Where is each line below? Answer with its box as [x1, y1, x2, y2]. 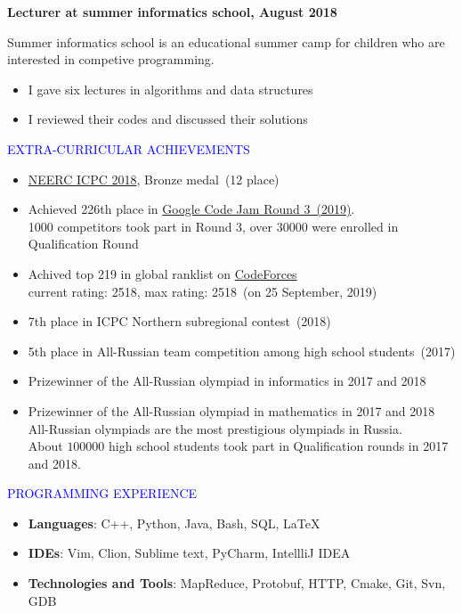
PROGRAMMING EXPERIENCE [7, 484, 198, 503]
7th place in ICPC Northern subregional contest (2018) [28, 312, 331, 331]
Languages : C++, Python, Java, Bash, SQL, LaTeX [28, 513, 320, 532]
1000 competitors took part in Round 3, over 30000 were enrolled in [28, 217, 399, 235]
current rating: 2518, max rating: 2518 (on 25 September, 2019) [28, 282, 377, 300]
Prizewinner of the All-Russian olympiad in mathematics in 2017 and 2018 [28, 401, 435, 420]
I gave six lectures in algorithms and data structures [28, 79, 313, 98]
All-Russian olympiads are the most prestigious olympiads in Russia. [28, 419, 402, 437]
